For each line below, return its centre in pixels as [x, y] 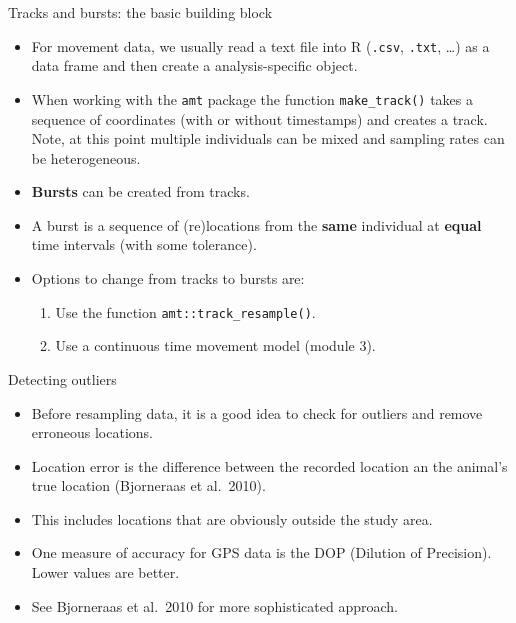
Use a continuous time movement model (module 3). [215, 345]
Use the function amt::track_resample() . [185, 311]
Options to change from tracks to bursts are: [168, 278]
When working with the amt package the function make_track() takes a [252, 98]
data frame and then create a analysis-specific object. [194, 65]
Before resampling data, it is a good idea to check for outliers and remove [257, 412]
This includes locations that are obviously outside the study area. [232, 518]
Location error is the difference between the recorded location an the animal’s [269, 465]
